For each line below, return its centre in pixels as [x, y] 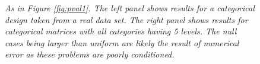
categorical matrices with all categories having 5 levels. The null [121, 31]
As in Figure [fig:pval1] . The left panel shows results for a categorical [130, 8]
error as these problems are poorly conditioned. [90, 54]
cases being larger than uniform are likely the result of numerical [122, 42]
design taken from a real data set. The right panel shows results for [126, 19]
